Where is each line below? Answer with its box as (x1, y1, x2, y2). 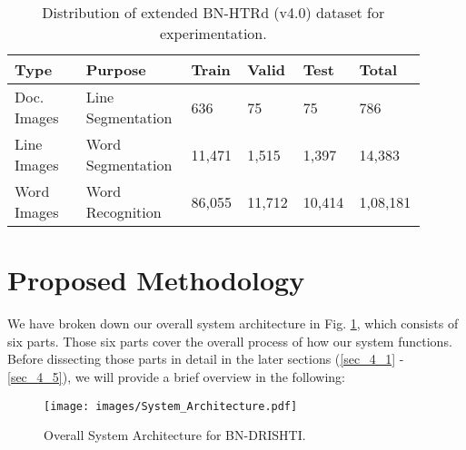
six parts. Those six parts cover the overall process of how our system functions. (7, 331, 452, 350)
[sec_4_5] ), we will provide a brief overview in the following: (7, 367, 345, 386)
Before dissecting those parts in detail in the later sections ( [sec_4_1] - (7, 349, 404, 368)
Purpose (85, 59, 146, 80)
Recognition (85, 201, 162, 222)
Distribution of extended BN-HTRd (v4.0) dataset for (42, 2, 385, 23)
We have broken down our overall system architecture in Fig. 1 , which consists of (7, 314, 459, 333)
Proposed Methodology (7, 261, 305, 298)
